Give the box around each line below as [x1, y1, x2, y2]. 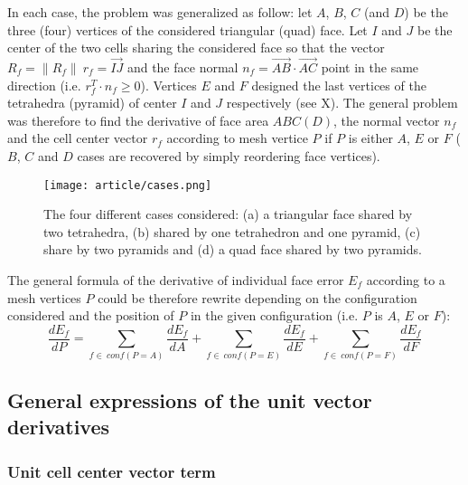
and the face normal [126, 58, 239, 76]
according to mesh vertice [166, 128, 308, 147]
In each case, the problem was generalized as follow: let [7, 3, 313, 21]
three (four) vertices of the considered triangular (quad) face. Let [7, 20, 368, 39]
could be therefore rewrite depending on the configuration [98, 288, 417, 307]
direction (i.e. [7, 75, 81, 94]
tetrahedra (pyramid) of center [7, 93, 177, 112]
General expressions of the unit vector [7, 385, 372, 414]
